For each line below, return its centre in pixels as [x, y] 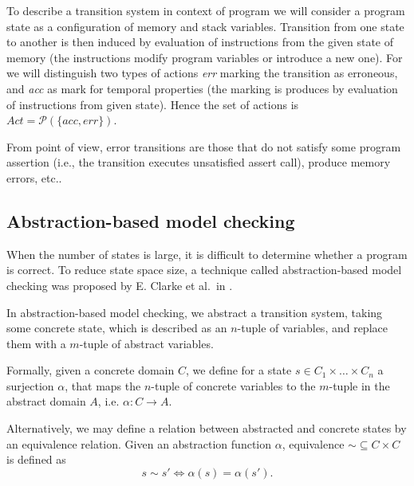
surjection [30, 385]
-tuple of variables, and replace [312, 328]
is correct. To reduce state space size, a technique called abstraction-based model [204, 270]
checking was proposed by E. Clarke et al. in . [120, 285]
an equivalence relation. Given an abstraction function [139, 443]
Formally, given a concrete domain [91, 370]
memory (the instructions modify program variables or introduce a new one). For [205, 57]
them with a [36, 343]
